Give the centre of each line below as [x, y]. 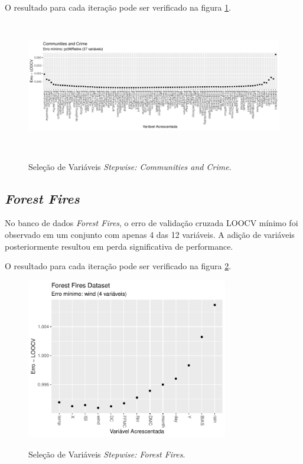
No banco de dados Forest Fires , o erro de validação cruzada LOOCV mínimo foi [151, 223]
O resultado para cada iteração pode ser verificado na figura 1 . [118, 7]
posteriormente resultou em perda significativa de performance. [119, 246]
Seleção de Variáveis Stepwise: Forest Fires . [107, 454]
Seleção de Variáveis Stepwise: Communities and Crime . [130, 166]
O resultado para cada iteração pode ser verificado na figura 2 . [118, 266]
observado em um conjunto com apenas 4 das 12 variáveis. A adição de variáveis [150, 234]
